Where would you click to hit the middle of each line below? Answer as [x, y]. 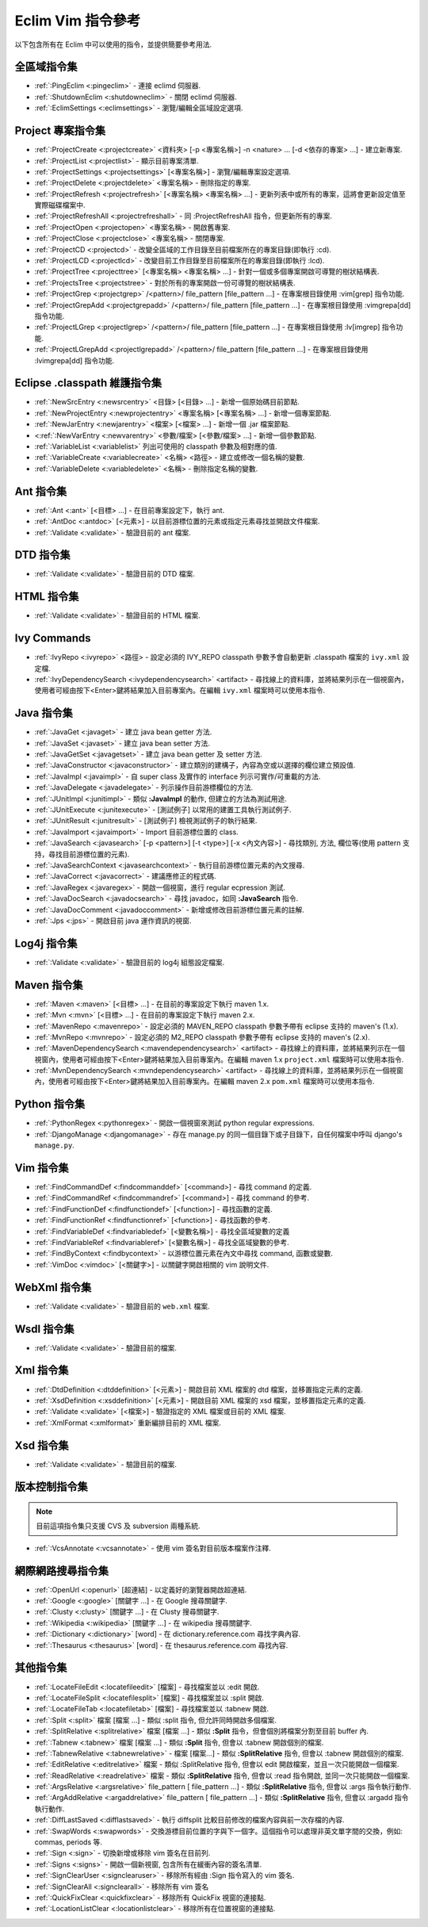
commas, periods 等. [69, 1842]
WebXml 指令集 [53, 1287]
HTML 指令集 [47, 597]
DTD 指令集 [42, 555]
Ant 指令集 [41, 491]
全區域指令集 [46, 67]
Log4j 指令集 [46, 943]
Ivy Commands [53, 638]
